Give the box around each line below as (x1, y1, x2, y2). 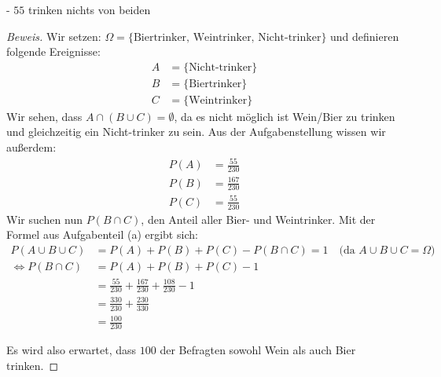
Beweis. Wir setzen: (6, 27, 101, 44)
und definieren (330, 27, 399, 44)
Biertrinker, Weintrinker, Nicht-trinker (133, 31, 322, 43)
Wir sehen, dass (6, 108, 83, 124)
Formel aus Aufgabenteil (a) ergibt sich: (6, 226, 198, 243)
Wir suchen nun (6, 210, 83, 227)
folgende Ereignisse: (6, 43, 101, 60)
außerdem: (6, 139, 57, 156)
